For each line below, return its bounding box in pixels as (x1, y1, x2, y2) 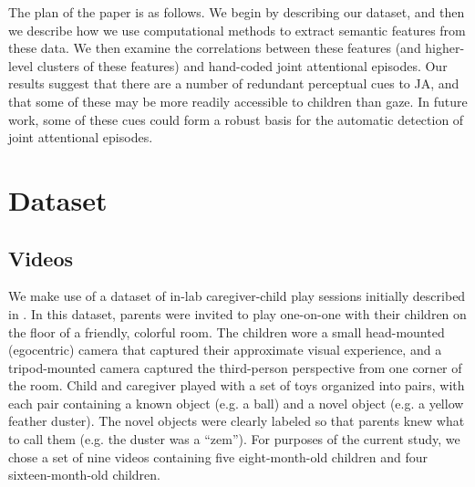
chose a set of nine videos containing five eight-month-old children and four (8, 447, 428, 466)
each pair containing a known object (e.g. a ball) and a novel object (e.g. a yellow (8, 393, 464, 412)
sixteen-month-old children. (8, 465, 160, 484)
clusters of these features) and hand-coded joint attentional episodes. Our (36, 56, 448, 75)
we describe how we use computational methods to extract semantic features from (8, 20, 466, 39)
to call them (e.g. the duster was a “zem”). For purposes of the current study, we (8, 430, 460, 449)
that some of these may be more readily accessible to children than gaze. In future (8, 91, 468, 110)
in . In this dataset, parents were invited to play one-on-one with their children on (8, 304, 467, 323)
